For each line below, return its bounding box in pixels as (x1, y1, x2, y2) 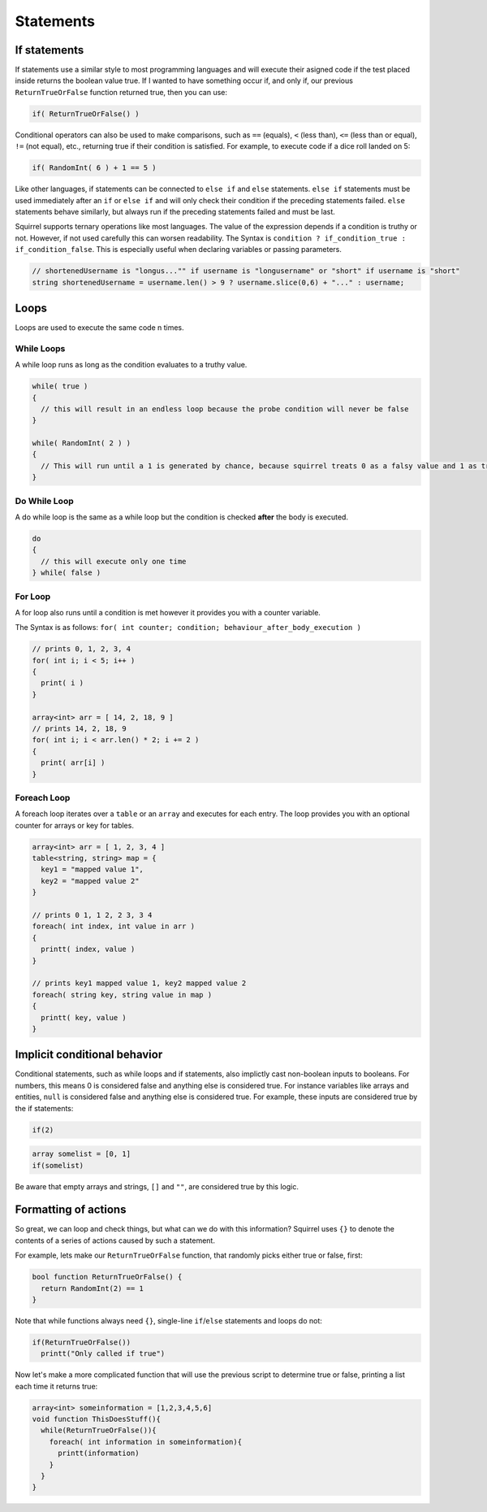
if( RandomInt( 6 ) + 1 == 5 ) (32, 163, 157, 172)
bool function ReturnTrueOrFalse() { (32, 1272, 183, 1282)
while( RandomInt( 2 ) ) (32, 439, 131, 448)
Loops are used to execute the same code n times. (15, 323, 184, 332)
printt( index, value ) (41, 945, 136, 954)
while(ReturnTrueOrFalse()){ (41, 1426, 157, 1435)
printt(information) (58, 1449, 140, 1458)
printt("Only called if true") (41, 1349, 166, 1358)
